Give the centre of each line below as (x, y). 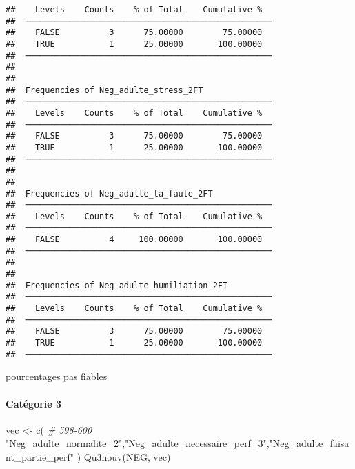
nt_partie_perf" (40, 456)
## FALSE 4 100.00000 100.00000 (134, 240)
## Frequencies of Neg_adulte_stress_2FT (104, 90)
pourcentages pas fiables (57, 376)
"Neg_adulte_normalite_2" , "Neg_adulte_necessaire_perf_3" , (138, 443)
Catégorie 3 (34, 403)
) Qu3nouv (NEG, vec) (124, 456)
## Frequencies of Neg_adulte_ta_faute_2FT (109, 193)
